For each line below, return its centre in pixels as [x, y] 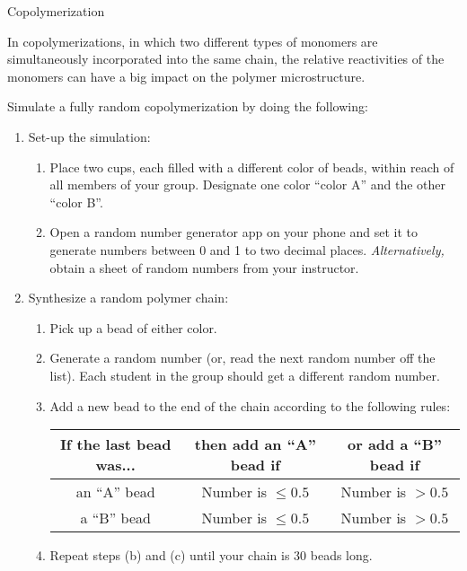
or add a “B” [395, 444]
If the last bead [115, 444]
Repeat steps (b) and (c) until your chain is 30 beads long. [211, 555]
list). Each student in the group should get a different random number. [245, 375]
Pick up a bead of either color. [133, 327]
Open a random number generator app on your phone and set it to [234, 232]
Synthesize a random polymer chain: [128, 298]
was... [115, 465]
